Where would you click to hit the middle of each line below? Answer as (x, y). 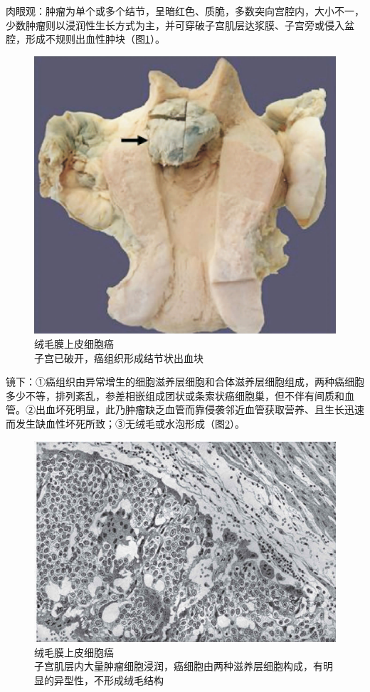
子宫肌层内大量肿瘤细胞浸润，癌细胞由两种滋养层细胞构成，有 (179, 666)
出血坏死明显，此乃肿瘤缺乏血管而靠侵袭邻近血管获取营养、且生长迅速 (200, 409)
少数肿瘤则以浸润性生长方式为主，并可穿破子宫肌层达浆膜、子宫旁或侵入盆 (180, 25)
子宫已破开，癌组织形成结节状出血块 (119, 357)
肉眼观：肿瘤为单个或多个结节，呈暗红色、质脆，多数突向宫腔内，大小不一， (185, 11)
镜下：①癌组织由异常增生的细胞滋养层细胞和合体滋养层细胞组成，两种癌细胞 (185, 382)
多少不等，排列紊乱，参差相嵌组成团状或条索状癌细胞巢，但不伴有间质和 (175, 395)
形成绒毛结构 (133, 680)
